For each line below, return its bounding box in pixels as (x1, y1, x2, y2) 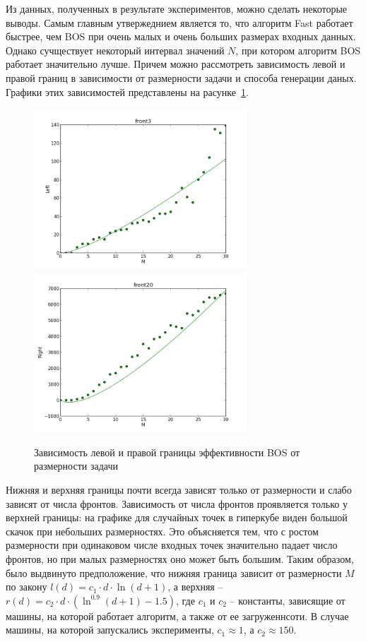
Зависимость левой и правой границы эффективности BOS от (34, 444, 300, 459)
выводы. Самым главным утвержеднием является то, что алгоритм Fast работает (6, 15, 353, 30)
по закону (6, 579, 47, 594)
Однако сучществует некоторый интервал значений (6, 42, 225, 57)
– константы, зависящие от (230, 593, 346, 607)
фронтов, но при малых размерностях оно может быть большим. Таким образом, (6, 552, 354, 566)
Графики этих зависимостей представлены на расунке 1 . (6, 84, 249, 99)
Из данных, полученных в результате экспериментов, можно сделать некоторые (6, 1, 348, 16)
